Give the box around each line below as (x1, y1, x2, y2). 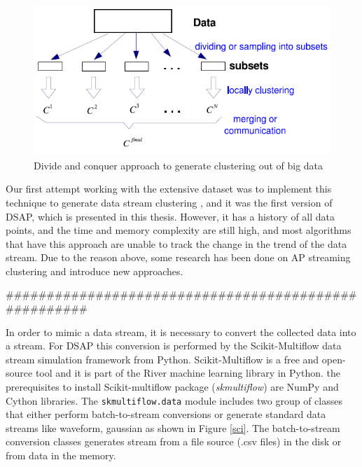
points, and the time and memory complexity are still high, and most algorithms (6, 223, 351, 237)
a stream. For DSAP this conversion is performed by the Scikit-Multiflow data (6, 338, 342, 353)
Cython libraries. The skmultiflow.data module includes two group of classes (6, 393, 342, 407)
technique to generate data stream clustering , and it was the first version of (6, 195, 333, 209)
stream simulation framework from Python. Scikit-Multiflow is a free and (6, 351, 319, 366)
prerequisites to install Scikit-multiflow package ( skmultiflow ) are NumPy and (6, 379, 339, 394)
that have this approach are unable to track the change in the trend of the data (6, 236, 347, 251)
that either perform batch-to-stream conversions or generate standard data (6, 407, 326, 421)
